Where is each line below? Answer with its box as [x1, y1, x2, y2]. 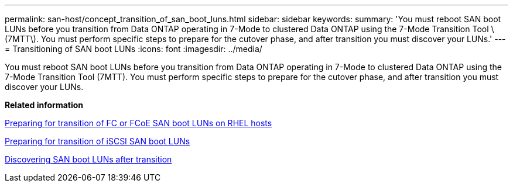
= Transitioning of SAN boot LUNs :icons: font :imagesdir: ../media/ [5, 44, 262, 54]
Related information [5, 100, 84, 110]
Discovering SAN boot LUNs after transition [5, 154, 172, 164]
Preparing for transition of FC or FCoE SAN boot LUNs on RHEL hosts [5, 118, 272, 128]
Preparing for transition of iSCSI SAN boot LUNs [5, 136, 190, 146]
